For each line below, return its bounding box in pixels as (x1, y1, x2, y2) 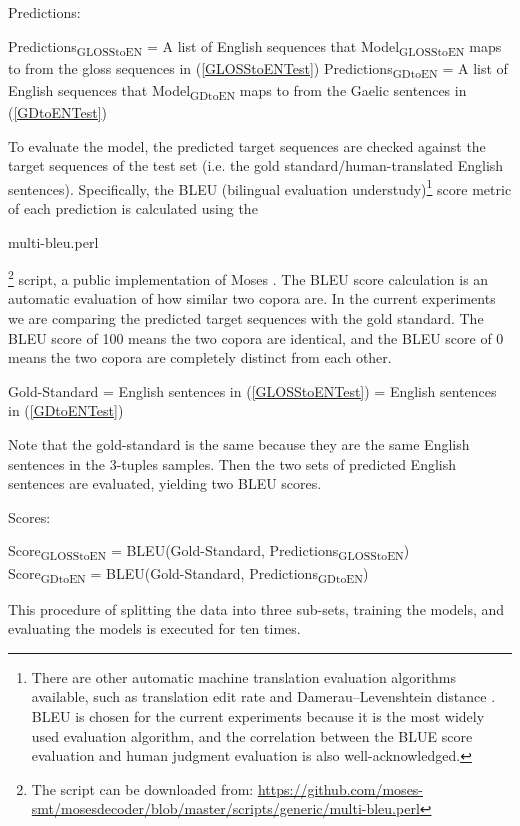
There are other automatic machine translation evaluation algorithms (31, 666, 457, 687)
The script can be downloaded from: (31, 778, 254, 799)
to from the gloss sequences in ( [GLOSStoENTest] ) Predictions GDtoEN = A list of (8, 57, 508, 81)
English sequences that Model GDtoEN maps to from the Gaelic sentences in (8, 79, 467, 103)
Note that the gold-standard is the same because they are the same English (8, 434, 470, 454)
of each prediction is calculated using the (8, 198, 258, 218)
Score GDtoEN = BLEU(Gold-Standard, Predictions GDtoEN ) (8, 562, 369, 586)
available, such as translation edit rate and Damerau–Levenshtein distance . (31, 686, 496, 707)
